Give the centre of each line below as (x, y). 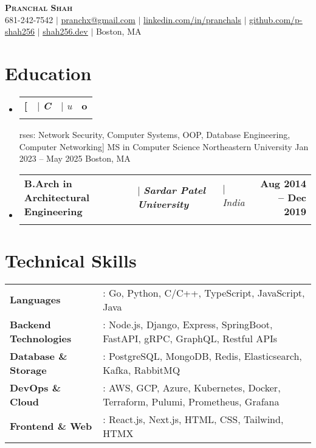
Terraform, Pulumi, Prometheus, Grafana (191, 401)
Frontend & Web (51, 426)
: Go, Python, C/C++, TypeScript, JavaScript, (204, 292)
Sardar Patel (175, 190)
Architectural (57, 197)
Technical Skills (71, 260)
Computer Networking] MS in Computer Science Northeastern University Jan (164, 146)
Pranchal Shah (39, 7)
